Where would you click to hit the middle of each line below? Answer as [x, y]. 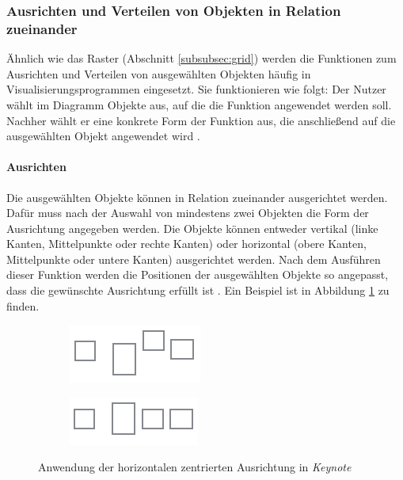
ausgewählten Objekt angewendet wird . [103, 136]
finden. [23, 305]
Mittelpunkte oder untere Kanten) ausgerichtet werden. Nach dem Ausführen [194, 259]
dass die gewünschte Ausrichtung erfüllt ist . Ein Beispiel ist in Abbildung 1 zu [198, 290]
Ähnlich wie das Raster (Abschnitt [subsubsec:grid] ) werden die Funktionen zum [201, 58]
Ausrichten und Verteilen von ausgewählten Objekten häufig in [159, 73]
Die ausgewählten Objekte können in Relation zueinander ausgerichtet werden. [197, 197]
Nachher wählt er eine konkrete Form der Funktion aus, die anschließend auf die [201, 120]
